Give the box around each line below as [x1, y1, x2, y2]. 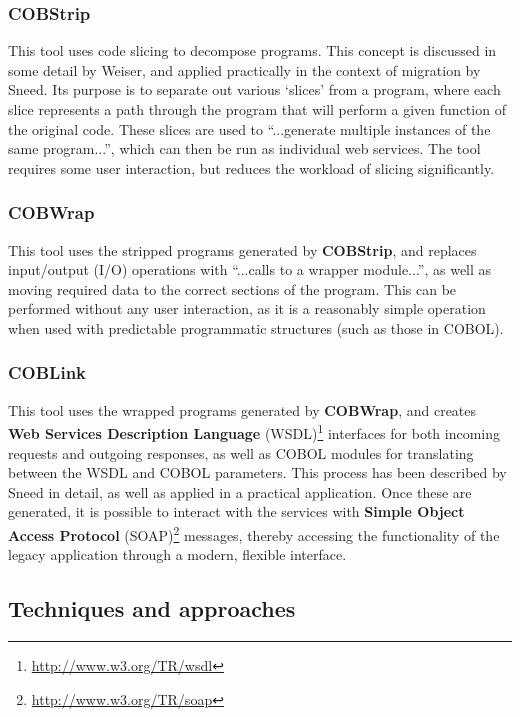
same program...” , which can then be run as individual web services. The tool [8, 138, 481, 159]
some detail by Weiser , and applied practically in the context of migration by [8, 59, 481, 80]
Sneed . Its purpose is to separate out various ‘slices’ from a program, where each [8, 79, 501, 100]
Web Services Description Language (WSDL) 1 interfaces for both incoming [8, 420, 501, 444]
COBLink [8, 360, 87, 385]
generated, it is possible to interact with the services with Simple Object [8, 501, 465, 522]
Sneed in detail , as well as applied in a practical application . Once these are [8, 481, 472, 502]
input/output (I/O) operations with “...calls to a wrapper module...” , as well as [8, 259, 492, 280]
